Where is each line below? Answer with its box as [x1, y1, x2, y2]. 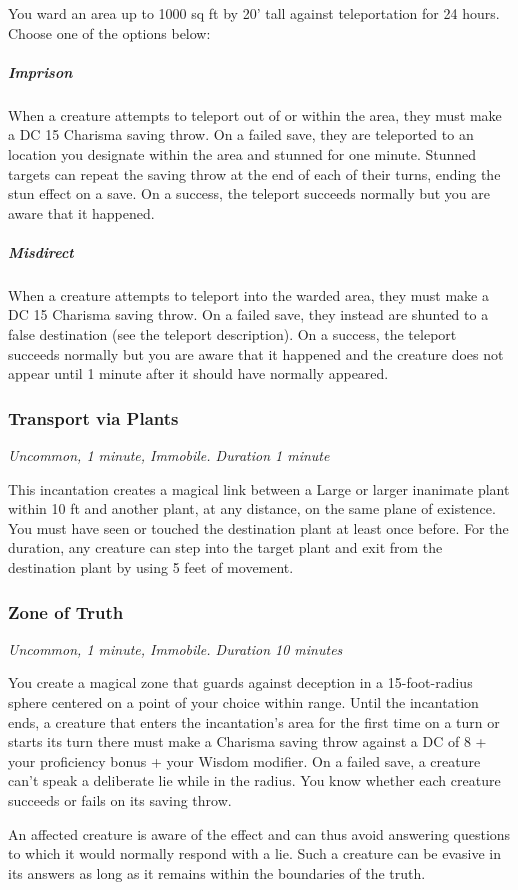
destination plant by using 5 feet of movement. [8, 557, 294, 578]
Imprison [8, 61, 73, 82]
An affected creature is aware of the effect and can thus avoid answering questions [8, 823, 511, 844]
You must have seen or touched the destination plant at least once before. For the [8, 517, 509, 538]
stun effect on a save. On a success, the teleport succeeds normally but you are [8, 183, 491, 204]
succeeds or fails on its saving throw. [8, 790, 232, 810]
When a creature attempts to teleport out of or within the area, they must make [8, 104, 502, 125]
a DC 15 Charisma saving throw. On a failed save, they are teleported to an [8, 124, 474, 145]
